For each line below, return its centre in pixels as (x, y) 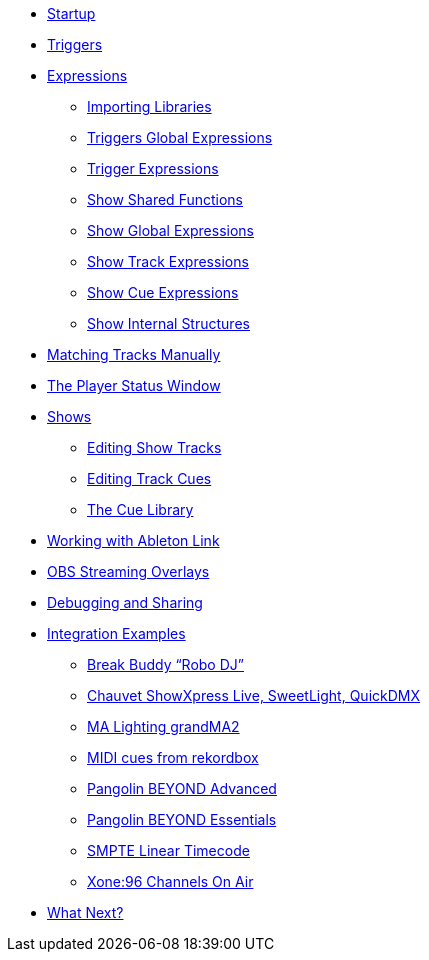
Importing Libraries (149, 106)
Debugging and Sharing (125, 602)
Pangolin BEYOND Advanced (182, 788)
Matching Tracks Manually (134, 354)
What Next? (85, 912)
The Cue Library (140, 509)
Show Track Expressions (168, 261)
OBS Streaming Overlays (128, 571)
